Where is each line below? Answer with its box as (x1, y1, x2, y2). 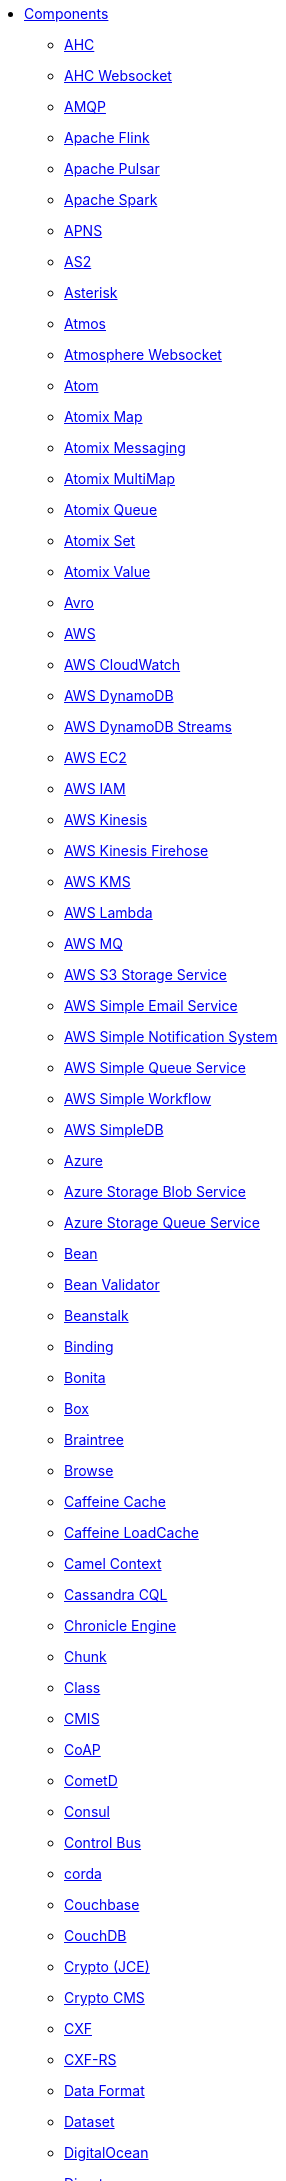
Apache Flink (64, 129, 150, 146)
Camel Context (64, 1555, 162, 1572)
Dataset (64, 2113, 115, 2130)
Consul (64, 1803, 110, 1820)
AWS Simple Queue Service (64, 1059, 246, 1076)
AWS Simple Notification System (64, 1028, 278, 1045)
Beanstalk (64, 1307, 129, 1324)
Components (24, 5, 109, 22)
